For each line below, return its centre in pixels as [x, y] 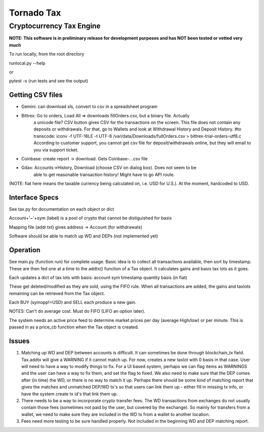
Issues [19, 341]
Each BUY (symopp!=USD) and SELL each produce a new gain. [73, 302]
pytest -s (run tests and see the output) [49, 81]
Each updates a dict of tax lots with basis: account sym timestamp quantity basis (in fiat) [98, 277]
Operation [25, 250]
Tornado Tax [35, 13]
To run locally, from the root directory [47, 54]
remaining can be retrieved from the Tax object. [57, 293]
